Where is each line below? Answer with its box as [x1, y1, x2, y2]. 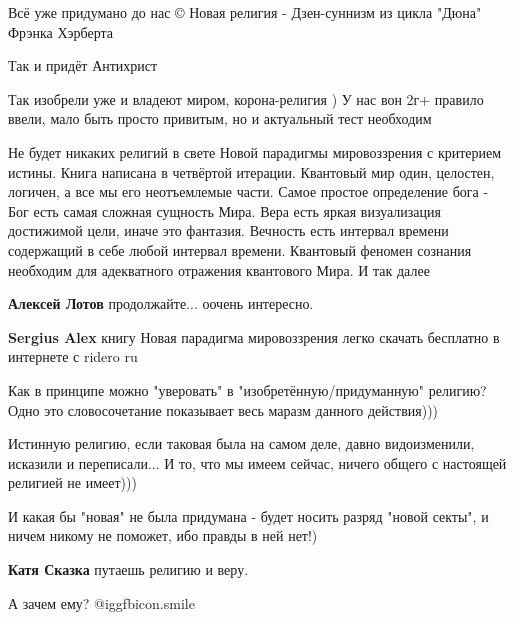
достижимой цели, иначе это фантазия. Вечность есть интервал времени [8, 220, 449, 241]
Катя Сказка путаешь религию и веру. [8, 559, 249, 580]
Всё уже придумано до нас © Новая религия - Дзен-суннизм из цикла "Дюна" [8, 2, 482, 22]
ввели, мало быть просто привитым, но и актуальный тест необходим [8, 108, 432, 129]
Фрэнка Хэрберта [8, 21, 113, 42]
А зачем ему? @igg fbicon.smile [8, 592, 195, 613]
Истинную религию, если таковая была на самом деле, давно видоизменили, [8, 433, 475, 454]
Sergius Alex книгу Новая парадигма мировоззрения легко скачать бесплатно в [8, 326, 500, 347]
